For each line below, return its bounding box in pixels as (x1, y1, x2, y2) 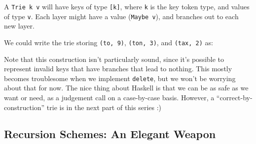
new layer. (4, 21, 35, 31)
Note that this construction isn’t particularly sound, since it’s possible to (4, 54, 224, 64)
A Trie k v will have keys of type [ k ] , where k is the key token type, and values (4, 1, 250, 11)
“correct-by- (216, 92, 253, 102)
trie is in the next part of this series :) (46, 102, 162, 112)
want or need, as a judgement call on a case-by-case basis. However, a (4, 92, 215, 102)
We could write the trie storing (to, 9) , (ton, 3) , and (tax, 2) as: (4, 37, 213, 47)
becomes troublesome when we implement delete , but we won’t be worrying (4, 73, 236, 83)
